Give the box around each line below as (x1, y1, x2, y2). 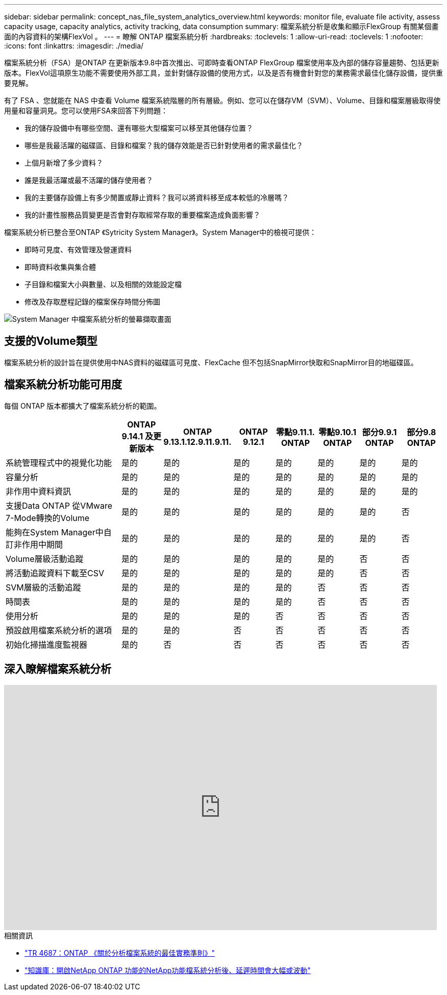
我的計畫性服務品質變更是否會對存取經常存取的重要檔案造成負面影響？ (24, 210, 260, 219)
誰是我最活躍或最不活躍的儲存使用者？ (24, 176, 153, 184)
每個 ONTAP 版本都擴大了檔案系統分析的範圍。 (4, 401, 161, 410)
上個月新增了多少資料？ (24, 158, 103, 167)
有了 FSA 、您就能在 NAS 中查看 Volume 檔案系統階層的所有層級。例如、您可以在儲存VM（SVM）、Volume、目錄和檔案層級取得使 (4, 96, 441, 105)
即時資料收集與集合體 (24, 263, 96, 271)
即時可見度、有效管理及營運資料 (24, 245, 132, 254)
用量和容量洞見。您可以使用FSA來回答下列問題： (4, 106, 168, 115)
